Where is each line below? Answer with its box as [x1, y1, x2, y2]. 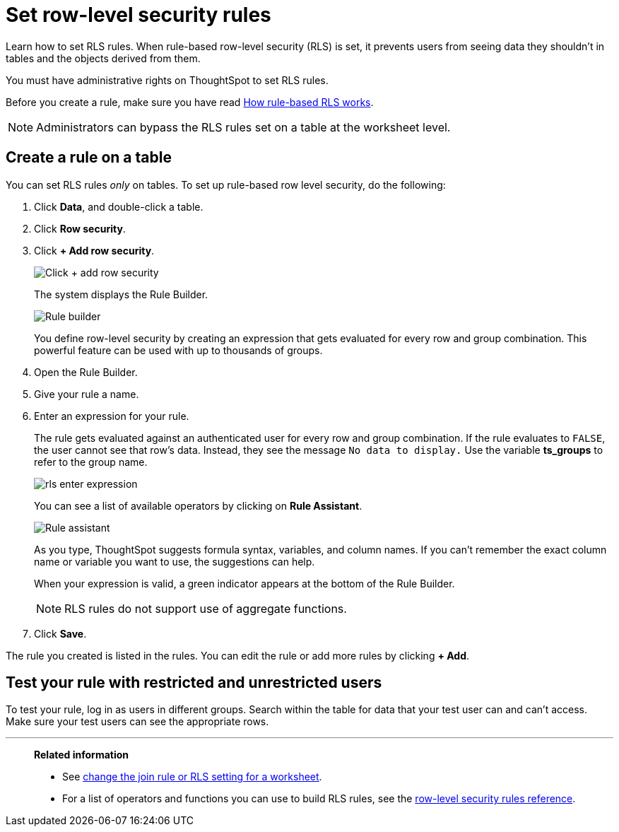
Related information [34, 749, 129, 761]
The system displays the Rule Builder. [34, 288, 208, 300]
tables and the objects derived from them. [6, 52, 201, 64]
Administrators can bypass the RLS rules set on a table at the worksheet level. [36, 119, 451, 134]
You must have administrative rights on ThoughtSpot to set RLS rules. [6, 74, 329, 86]
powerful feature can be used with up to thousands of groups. [34, 344, 323, 356]
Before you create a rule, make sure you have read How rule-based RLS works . [6, 95, 374, 108]
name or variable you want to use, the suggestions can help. [34, 555, 315, 568]
